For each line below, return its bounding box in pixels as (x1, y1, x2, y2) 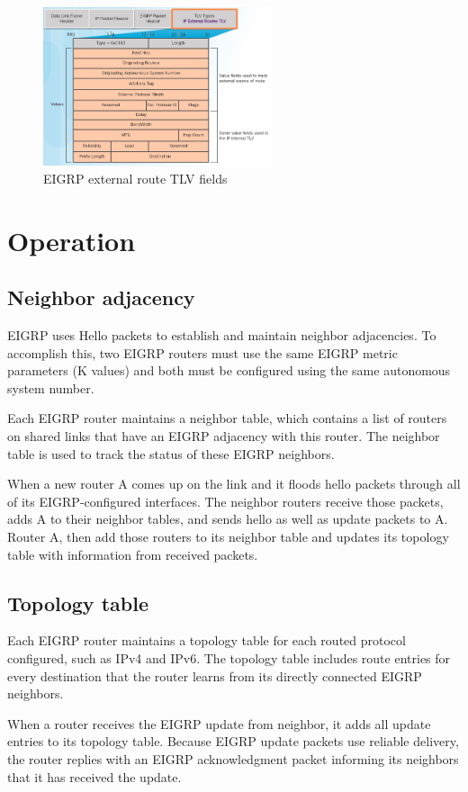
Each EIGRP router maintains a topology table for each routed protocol (7, 631, 406, 650)
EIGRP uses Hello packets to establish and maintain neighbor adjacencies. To (7, 326, 436, 345)
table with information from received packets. (7, 544, 258, 563)
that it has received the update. (7, 767, 182, 786)
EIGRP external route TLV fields (43, 168, 228, 187)
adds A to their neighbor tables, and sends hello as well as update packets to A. (7, 509, 448, 528)
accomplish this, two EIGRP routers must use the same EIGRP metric (7, 343, 398, 362)
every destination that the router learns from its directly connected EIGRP (7, 666, 422, 685)
